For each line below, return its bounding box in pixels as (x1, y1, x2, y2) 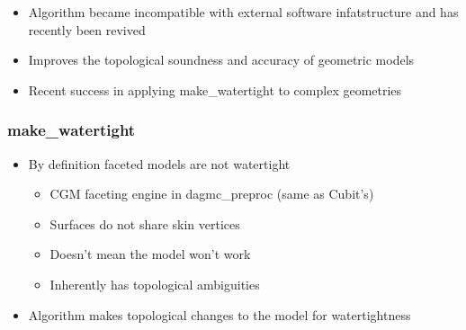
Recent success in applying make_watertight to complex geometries (28, 80, 402, 99)
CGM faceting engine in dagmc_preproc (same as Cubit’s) (49, 184, 374, 203)
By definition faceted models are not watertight (28, 154, 291, 173)
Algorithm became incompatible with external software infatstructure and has (28, 3, 459, 21)
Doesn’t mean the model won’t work (49, 245, 251, 263)
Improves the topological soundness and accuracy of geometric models (28, 50, 415, 69)
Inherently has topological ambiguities (49, 274, 260, 293)
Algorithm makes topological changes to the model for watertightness (28, 305, 411, 324)
